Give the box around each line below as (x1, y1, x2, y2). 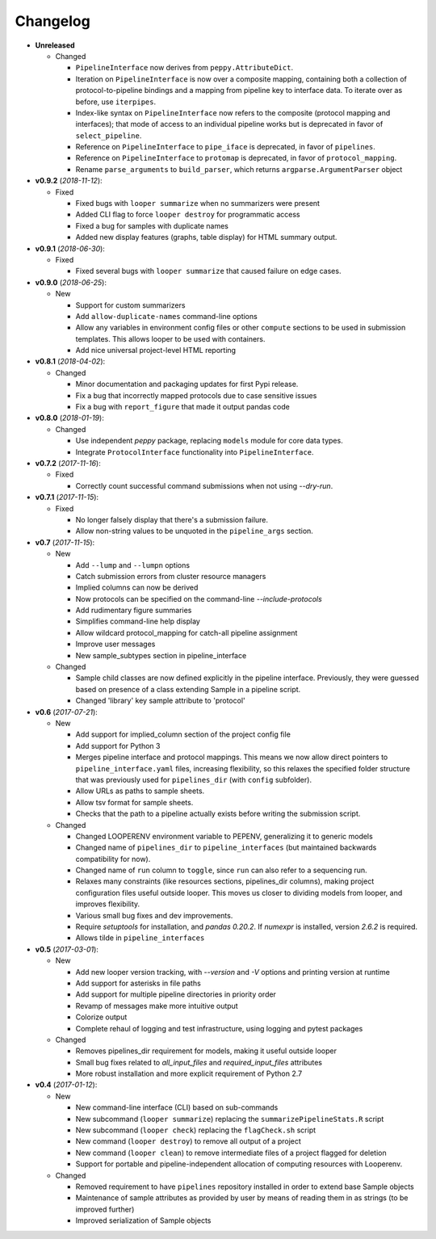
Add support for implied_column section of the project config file (75, 729, 291, 739)
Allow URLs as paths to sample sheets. (75, 786, 205, 796)
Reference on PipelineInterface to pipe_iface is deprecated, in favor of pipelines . (75, 142, 375, 152)
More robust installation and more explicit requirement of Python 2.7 (75, 1069, 303, 1078)
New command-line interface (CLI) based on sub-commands (75, 1102, 279, 1112)
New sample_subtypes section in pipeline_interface (75, 650, 247, 660)
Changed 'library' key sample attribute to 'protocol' (75, 695, 245, 706)
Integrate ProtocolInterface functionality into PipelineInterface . (75, 447, 314, 456)
